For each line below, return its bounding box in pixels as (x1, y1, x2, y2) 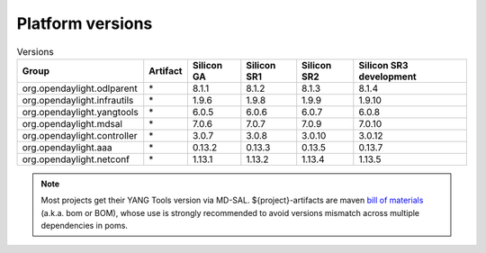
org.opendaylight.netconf (22, 153, 130, 166)
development (358, 70, 418, 83)
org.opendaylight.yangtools (22, 105, 139, 118)
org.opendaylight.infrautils (22, 94, 134, 106)
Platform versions (16, 14, 153, 33)
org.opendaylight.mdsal (22, 117, 123, 130)
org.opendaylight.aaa (22, 140, 112, 153)
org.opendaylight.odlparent (22, 82, 139, 95)
